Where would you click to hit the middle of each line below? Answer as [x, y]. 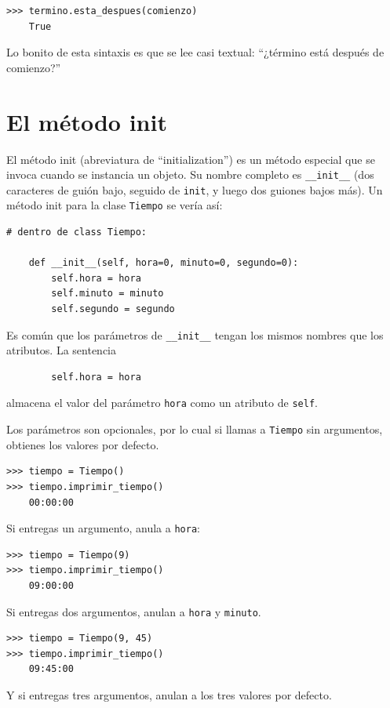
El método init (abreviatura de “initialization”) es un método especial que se [191, 159]
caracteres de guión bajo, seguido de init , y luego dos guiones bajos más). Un [195, 189]
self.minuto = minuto [108, 294]
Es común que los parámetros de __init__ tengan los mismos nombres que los [195, 334]
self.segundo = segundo [113, 309]
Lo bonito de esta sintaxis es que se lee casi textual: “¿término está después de [195, 52]
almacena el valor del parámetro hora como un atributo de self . [162, 403]
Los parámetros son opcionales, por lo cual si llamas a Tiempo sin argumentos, [195, 429]
